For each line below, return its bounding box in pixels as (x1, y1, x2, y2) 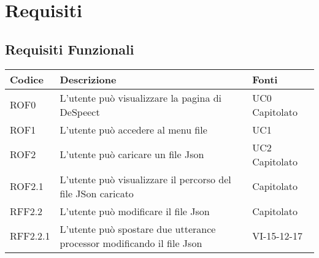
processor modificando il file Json (60, 235, 202, 250)
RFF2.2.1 (10, 229, 50, 243)
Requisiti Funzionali (5, 39, 134, 58)
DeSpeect (60, 104, 100, 119)
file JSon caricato (60, 186, 134, 200)
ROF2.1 (10, 179, 44, 194)
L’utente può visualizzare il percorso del (60, 172, 231, 186)
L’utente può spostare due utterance (60, 221, 216, 236)
